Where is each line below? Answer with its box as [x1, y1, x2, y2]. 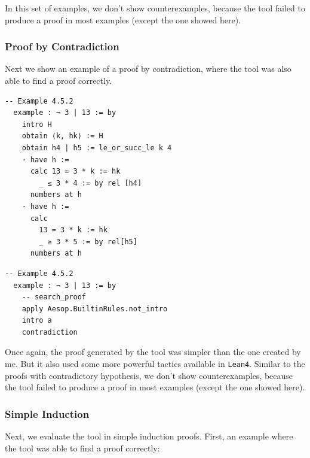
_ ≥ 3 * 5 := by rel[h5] [39, 237, 137, 246]
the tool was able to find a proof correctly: [5, 441, 160, 454]
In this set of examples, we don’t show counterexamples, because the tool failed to [5, 2, 305, 14]
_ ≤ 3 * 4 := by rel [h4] [39, 178, 142, 187]
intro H [22, 120, 52, 129]
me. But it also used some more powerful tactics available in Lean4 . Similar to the [5, 357, 305, 370]
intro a [22, 316, 52, 325]
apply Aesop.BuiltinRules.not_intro [22, 304, 168, 313]
